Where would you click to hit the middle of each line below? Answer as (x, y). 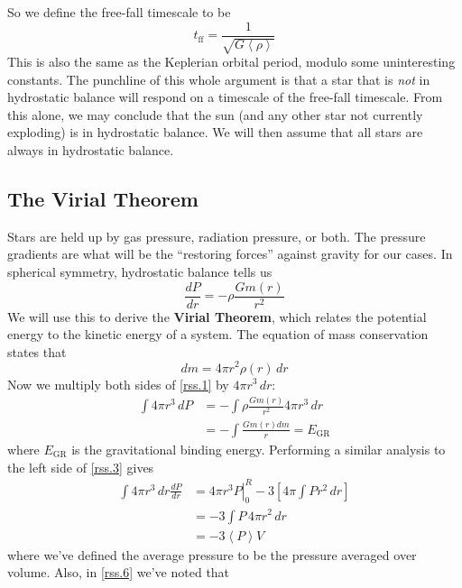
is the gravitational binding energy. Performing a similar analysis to (259, 449)
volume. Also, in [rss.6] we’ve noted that (119, 572)
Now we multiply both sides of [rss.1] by (118, 384)
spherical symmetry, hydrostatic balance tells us (140, 271)
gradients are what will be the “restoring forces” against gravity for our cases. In (230, 254)
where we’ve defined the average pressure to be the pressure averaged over (212, 554)
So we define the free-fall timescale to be (119, 12)
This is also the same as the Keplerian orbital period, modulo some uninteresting (231, 62)
